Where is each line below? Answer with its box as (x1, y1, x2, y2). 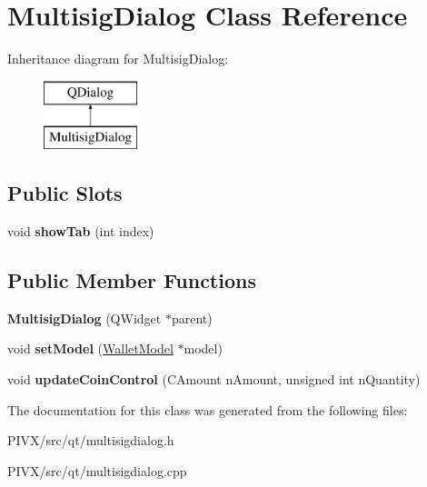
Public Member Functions (7, 266, 256, 294)
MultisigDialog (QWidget (7, 308, 162, 327)
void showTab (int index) (7, 222, 154, 241)
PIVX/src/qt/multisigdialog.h (7, 431, 174, 450)
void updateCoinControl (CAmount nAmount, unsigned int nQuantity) (7, 370, 421, 389)
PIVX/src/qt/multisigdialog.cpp (7, 461, 187, 480)
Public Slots (7, 179, 123, 207)
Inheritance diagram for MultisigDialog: (7, 49, 229, 68)
